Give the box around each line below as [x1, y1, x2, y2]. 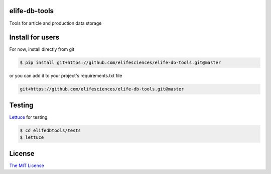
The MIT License [9, 162, 45, 168]
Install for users [9, 33, 60, 42]
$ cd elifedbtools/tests [20, 127, 81, 133]
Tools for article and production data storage [9, 20, 102, 26]
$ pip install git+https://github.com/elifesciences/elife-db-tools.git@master [20, 60, 221, 65]
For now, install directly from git [9, 46, 75, 52]
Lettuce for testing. [9, 114, 49, 120]
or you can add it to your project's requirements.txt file [9, 73, 122, 79]
